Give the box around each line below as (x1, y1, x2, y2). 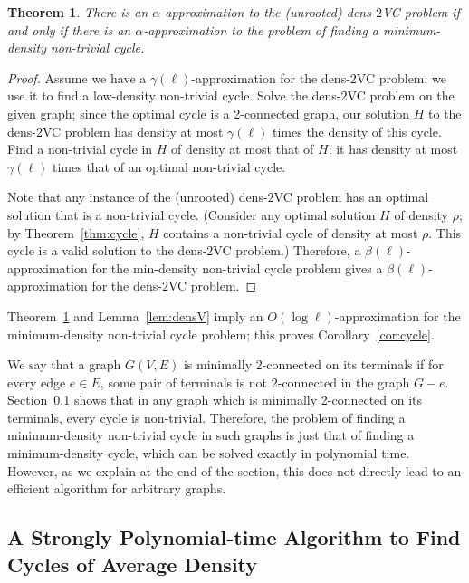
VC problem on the (347, 86, 455, 105)
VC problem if (381, 3, 460, 21)
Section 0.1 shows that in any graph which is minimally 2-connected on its (7, 390, 423, 409)
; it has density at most (328, 139, 458, 158)
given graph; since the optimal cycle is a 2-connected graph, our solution (7, 103, 410, 122)
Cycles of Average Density (7, 550, 258, 578)
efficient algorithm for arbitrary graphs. (7, 479, 226, 498)
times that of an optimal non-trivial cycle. (52, 157, 286, 176)
